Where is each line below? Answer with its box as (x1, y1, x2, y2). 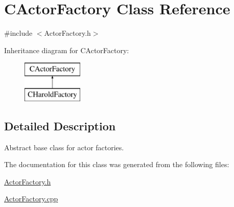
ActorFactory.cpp (4, 193, 58, 204)
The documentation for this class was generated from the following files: (4, 159, 229, 170)
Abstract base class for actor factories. (4, 142, 124, 152)
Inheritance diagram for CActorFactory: (4, 44, 129, 55)
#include (4, 28, 33, 38)
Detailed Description (4, 118, 116, 133)
